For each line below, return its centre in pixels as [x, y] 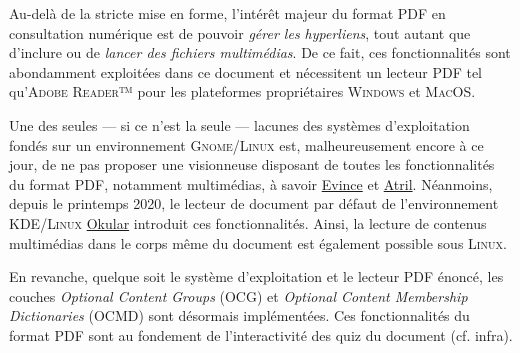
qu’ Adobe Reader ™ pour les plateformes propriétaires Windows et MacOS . [242, 91]
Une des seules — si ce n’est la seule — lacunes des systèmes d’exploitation [239, 124]
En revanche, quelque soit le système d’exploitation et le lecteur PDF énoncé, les [256, 276]
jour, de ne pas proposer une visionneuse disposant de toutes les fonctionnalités [252, 164]
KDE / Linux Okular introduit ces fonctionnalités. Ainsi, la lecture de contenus [248, 222]
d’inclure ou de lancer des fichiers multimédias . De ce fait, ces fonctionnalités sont [260, 52]
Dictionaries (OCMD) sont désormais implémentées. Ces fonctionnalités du [239, 315]
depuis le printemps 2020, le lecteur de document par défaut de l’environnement [254, 203]
